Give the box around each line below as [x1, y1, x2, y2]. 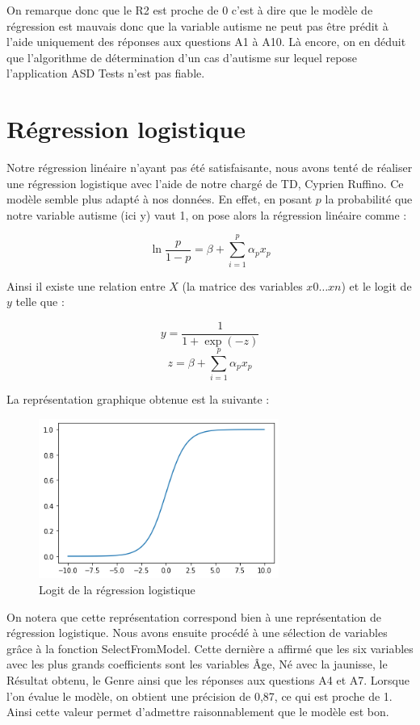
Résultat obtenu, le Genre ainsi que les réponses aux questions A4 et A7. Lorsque [6, 671, 409, 688]
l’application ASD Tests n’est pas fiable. [6, 65, 205, 82]
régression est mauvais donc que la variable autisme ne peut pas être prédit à [6, 17, 388, 34]
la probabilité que [325, 191, 413, 207]
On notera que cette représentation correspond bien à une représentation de [6, 608, 382, 625]
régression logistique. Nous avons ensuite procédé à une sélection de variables [6, 624, 388, 641]
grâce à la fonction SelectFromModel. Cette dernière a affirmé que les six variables [6, 639, 414, 656]
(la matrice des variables [182, 277, 303, 294]
